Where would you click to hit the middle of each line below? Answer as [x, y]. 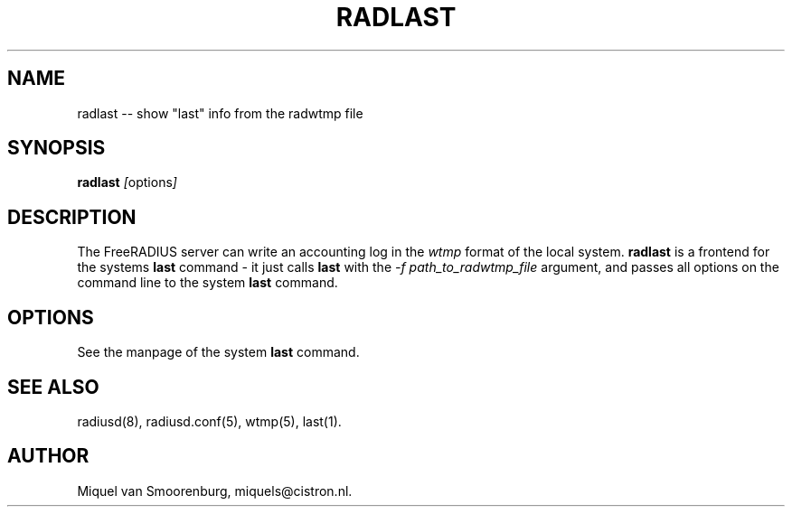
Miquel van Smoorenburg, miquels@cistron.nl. [215, 491]
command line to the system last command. [207, 283]
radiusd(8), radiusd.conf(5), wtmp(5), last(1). [209, 421]
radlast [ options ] [127, 182]
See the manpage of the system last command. [218, 352]
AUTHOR [48, 456]
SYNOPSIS [57, 148]
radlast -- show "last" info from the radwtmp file [220, 113]
